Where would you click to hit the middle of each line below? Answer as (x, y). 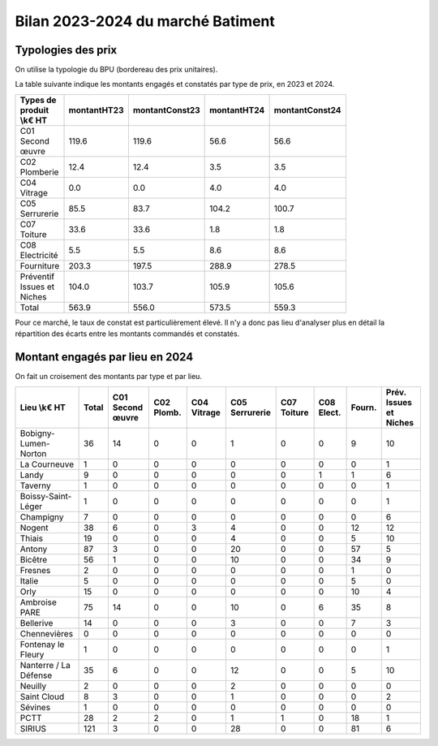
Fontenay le (42, 644)
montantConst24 (307, 110)
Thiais (32, 538)
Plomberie (39, 172)
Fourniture (40, 265)
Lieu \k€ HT (43, 407)
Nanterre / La (45, 665)
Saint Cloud (42, 696)
